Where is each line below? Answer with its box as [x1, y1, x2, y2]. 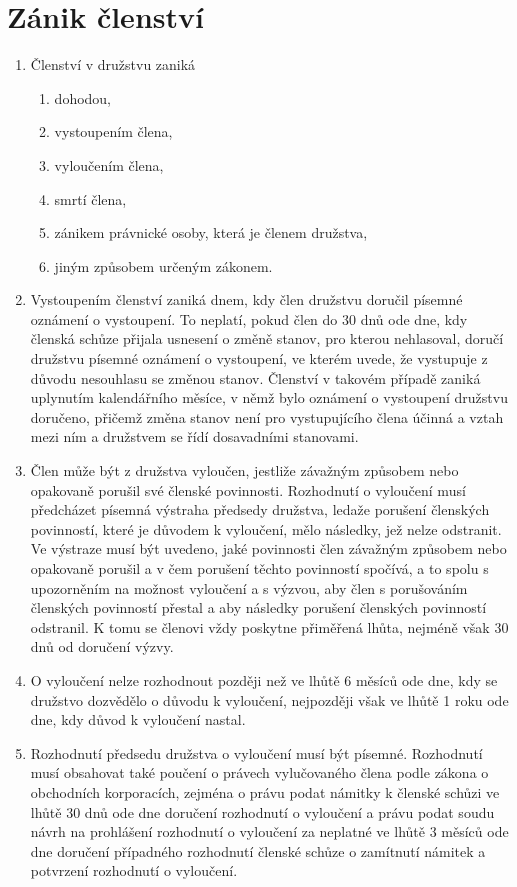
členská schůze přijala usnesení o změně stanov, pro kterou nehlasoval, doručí [30, 328, 504, 349]
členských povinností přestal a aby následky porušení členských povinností [30, 597, 487, 618]
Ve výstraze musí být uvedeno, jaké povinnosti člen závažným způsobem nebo [30, 538, 507, 559]
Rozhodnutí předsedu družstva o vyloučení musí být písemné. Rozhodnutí [30, 742, 483, 763]
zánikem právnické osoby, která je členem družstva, [54, 222, 368, 243]
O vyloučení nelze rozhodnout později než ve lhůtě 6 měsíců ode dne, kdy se [30, 669, 498, 690]
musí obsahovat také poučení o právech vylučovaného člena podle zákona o [30, 762, 489, 783]
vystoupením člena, [54, 121, 173, 142]
